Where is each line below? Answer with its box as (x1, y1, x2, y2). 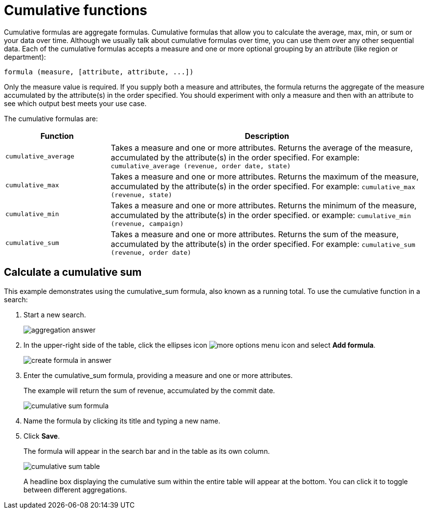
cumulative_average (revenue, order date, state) (111, 162, 291, 170)
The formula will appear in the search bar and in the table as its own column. (23, 446, 270, 455)
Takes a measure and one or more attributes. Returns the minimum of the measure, (111, 200, 417, 210)
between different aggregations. (23, 485, 127, 494)
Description (245, 131, 289, 141)
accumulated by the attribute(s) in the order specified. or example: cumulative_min (111, 210, 411, 220)
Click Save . (23, 431, 60, 440)
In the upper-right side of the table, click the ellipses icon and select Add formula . (23, 340, 376, 349)
